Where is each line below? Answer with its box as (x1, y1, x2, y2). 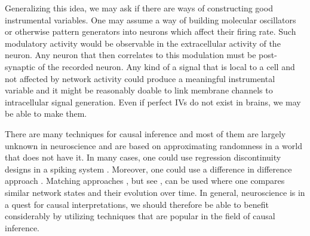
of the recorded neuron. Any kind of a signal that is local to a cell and (38, 60, 295, 72)
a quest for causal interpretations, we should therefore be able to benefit (5, 198, 269, 210)
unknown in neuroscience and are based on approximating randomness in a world (5, 139, 302, 152)
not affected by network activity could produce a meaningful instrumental (5, 72, 275, 84)
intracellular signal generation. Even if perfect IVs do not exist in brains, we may (5, 95, 301, 108)
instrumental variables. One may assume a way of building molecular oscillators (5, 13, 296, 26)
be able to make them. (5, 107, 87, 120)
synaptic (5, 60, 36, 72)
